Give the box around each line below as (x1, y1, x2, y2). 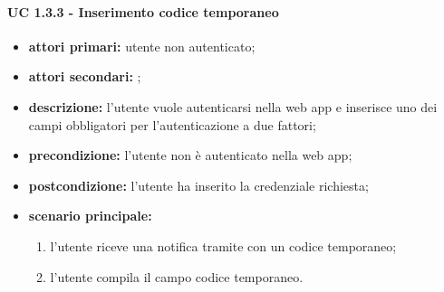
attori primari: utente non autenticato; (28, 36, 256, 55)
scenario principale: (28, 206, 152, 225)
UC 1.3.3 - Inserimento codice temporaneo (7, 2, 279, 21)
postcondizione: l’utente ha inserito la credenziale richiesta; (28, 175, 369, 194)
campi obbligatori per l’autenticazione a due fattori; (28, 115, 316, 134)
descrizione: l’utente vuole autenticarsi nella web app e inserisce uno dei (28, 97, 438, 116)
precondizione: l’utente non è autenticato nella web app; (28, 146, 352, 165)
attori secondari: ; (28, 67, 141, 86)
